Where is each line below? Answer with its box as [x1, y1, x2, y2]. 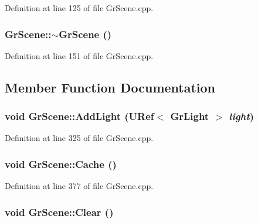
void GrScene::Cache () [5, 156, 117, 171]
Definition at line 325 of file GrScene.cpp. [5, 132, 154, 144]
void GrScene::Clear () [5, 204, 114, 219]
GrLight [170, 109, 209, 123]
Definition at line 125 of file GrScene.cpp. [5, 2, 154, 13]
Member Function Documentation [5, 78, 216, 96]
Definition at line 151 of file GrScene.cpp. [5, 49, 154, 61]
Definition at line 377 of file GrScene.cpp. [5, 180, 154, 192]
